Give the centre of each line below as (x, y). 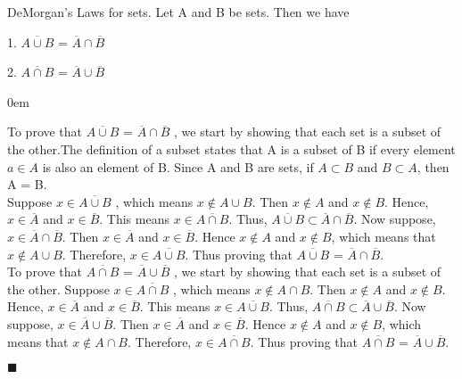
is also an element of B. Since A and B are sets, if (178, 166)
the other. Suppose (58, 288)
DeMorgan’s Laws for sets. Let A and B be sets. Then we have (178, 12)
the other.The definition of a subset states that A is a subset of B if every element (231, 148)
